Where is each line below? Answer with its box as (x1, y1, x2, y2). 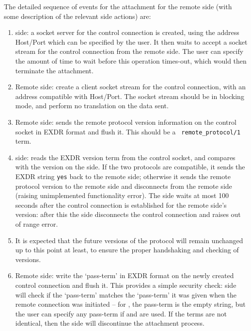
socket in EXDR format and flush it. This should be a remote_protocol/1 (15, 126, 241, 136)
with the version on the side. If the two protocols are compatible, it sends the (15, 162, 245, 172)
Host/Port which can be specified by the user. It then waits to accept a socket (15, 36, 248, 47)
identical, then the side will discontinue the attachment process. (15, 318, 204, 328)
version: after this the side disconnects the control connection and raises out (15, 209, 241, 219)
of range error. (15, 219, 58, 229)
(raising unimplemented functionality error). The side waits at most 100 (15, 190, 229, 200)
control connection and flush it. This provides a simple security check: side (15, 280, 236, 290)
